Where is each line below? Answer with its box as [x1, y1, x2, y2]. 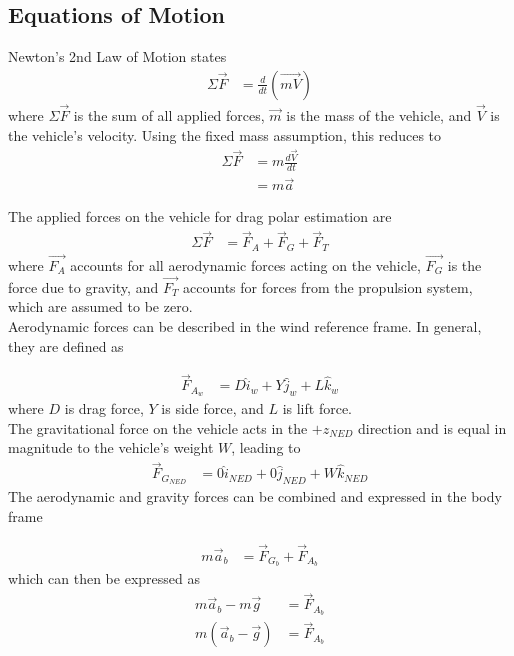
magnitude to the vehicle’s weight [8, 437, 214, 458]
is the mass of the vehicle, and [286, 105, 472, 126]
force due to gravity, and [8, 276, 159, 297]
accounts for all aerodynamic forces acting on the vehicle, [70, 254, 421, 275]
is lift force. [282, 398, 353, 419]
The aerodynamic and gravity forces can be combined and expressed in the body [8, 486, 502, 507]
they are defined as [8, 335, 124, 356]
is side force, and [161, 398, 264, 419]
